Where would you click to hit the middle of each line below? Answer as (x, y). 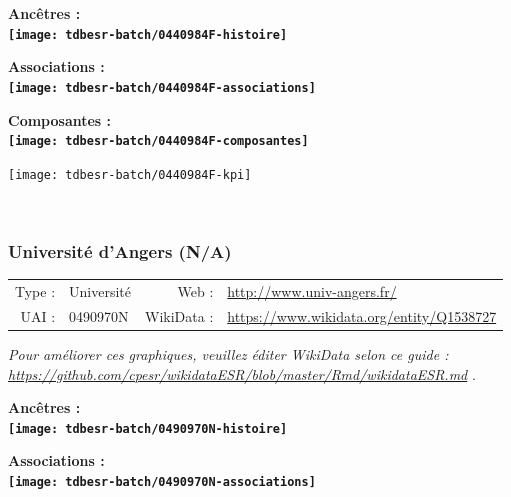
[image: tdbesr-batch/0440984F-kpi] (130, 174)
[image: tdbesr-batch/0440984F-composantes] (158, 141)
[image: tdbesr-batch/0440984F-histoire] (148, 34)
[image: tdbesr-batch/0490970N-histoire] (148, 428)
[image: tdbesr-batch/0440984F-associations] (162, 87)
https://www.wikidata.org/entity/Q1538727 (362, 315)
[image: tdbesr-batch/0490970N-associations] (162, 481)
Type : (35, 290)
